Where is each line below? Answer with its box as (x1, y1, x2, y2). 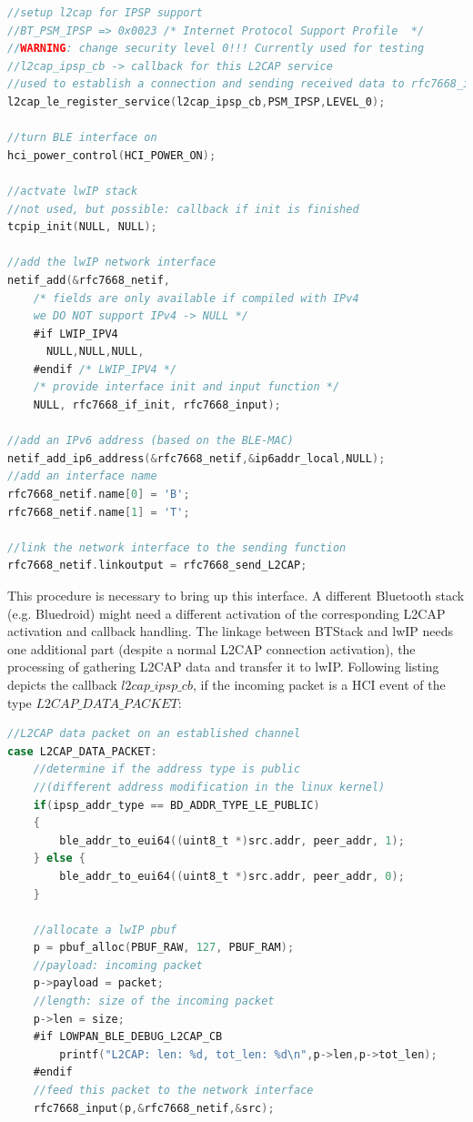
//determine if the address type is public (33, 763, 301, 776)
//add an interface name (7, 470, 157, 483)
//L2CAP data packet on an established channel (7, 727, 301, 741)
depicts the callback (7, 674, 117, 693)
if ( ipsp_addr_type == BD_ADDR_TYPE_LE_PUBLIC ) (33, 798, 320, 812)
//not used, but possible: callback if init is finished (7, 202, 359, 216)
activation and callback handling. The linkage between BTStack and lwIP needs (7, 622, 454, 641)
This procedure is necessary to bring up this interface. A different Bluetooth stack (7, 586, 465, 604)
